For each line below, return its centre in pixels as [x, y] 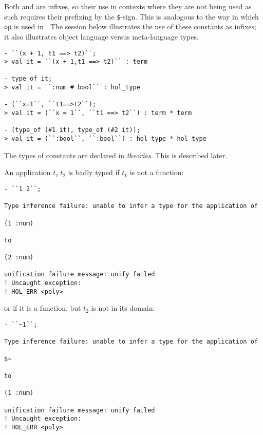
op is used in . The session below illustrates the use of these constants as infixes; [130, 26]
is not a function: [157, 172]
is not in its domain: [123, 308]
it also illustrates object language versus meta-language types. [101, 36]
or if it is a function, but [43, 308]
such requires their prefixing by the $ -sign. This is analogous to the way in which [131, 16]
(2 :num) [19, 258]
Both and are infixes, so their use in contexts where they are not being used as [128, 6]
